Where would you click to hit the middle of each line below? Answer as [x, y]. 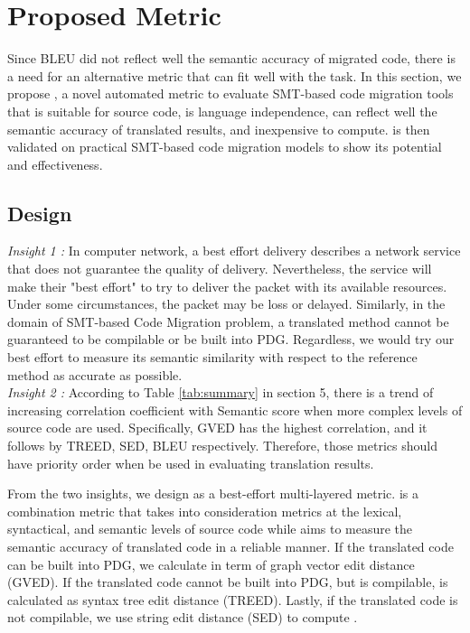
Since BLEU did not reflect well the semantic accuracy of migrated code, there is [231, 58]
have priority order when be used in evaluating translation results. [191, 463]
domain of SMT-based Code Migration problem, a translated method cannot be [228, 321]
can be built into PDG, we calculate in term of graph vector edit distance [211, 564]
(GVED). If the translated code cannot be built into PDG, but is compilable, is [228, 582]
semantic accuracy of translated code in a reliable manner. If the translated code [230, 546]
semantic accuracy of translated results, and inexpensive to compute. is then [219, 129]
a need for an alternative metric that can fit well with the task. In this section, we [235, 75]
